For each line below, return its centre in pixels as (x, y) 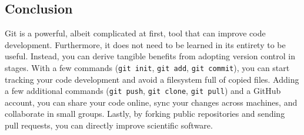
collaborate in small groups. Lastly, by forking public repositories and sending (145, 114)
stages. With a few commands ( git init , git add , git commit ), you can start (147, 67)
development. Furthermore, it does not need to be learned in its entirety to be (145, 44)
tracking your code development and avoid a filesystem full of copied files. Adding (152, 79)
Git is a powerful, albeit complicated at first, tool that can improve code (135, 33)
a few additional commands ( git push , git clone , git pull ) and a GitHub (143, 91)
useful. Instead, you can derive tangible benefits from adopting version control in (150, 56)
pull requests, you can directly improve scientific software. (109, 125)
